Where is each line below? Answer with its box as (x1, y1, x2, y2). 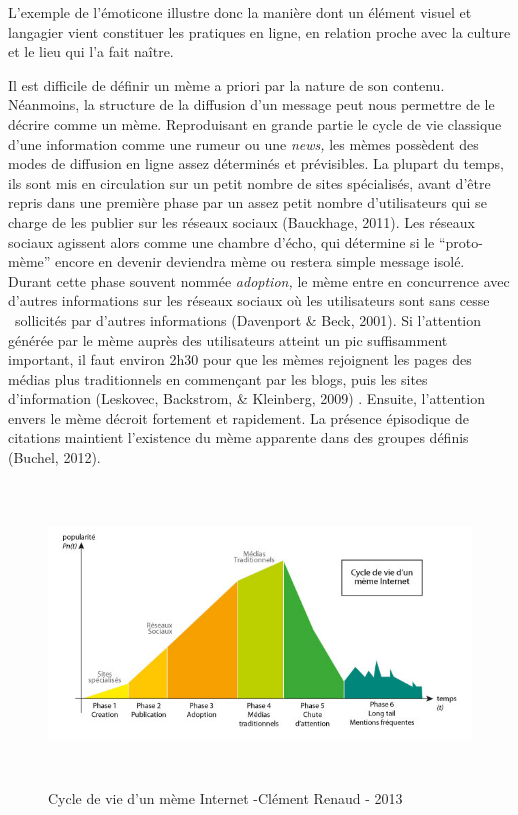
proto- (445, 231, 483, 252)
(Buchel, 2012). (8, 447, 101, 468)
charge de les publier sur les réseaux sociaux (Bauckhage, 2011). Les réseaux (8, 211, 475, 232)
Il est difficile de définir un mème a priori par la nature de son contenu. (8, 74, 445, 95)
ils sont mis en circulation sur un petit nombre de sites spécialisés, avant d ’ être (8, 172, 491, 193)
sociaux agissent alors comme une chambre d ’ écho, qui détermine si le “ (8, 231, 446, 252)
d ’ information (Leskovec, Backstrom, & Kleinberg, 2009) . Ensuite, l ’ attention (8, 388, 485, 409)
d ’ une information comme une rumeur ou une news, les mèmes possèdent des (8, 133, 479, 154)
